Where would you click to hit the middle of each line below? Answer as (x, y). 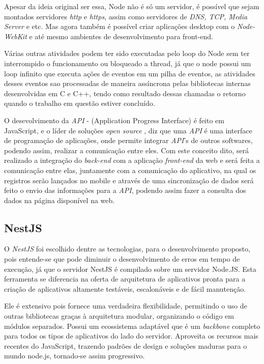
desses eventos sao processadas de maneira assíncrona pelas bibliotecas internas (127, 83)
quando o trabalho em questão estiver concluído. (80, 103)
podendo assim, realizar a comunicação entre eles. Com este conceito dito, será (127, 150)
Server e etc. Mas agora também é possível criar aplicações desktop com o (120, 26)
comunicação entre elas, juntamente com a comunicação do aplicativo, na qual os (130, 170)
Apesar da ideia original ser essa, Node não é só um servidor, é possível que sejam (132, 6)
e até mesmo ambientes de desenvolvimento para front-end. (121, 36)
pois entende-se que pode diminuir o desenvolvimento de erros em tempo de (122, 259)
